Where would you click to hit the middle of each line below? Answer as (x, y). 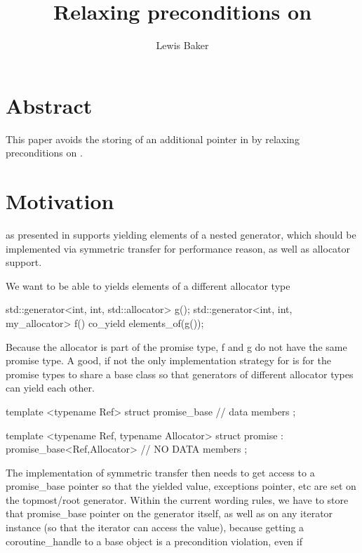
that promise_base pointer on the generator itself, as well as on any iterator (169, 513)
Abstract (49, 105)
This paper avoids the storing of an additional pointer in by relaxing (153, 139)
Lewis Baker (182, 45)
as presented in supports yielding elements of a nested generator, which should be (181, 234)
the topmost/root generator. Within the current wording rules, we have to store (177, 499)
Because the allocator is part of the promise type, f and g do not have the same (176, 346)
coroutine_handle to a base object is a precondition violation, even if (154, 541)
